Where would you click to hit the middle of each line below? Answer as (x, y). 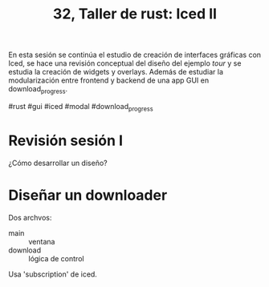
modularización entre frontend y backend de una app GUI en (109, 80)
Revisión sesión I (65, 140)
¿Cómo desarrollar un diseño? (58, 163)
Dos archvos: (30, 217)
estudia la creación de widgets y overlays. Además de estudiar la (116, 72)
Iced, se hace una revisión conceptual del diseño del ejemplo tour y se (125, 63)
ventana (42, 241)
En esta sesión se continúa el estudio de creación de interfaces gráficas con (135, 55)
